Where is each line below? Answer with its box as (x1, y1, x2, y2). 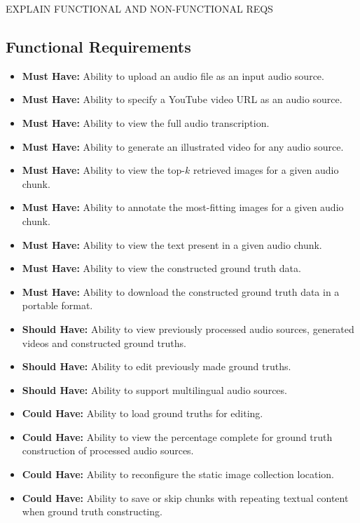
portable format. (22, 298, 93, 313)
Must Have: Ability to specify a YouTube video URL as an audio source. (22, 92, 342, 107)
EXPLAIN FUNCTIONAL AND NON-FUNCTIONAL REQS (6, 1, 273, 15)
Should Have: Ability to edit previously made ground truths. (22, 359, 291, 374)
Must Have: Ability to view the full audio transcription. (22, 115, 270, 130)
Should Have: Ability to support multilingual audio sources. (22, 382, 287, 397)
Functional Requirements (6, 35, 191, 57)
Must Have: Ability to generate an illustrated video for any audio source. (22, 139, 344, 154)
